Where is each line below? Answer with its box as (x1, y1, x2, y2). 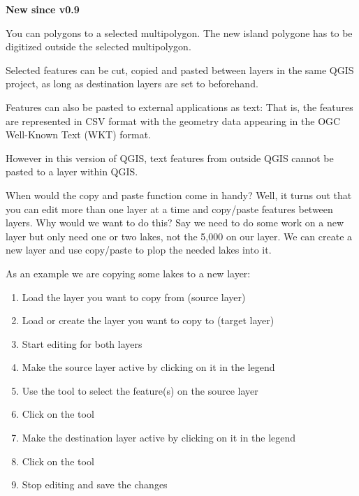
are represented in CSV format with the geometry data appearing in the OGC (6, 113, 341, 128)
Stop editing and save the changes (22, 477, 168, 492)
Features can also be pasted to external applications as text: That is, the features (6, 99, 353, 114)
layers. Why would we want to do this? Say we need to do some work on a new (6, 215, 344, 230)
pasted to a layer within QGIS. (6, 164, 138, 179)
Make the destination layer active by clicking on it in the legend (22, 430, 296, 445)
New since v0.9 (6, 2, 80, 16)
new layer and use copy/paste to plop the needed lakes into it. (6, 242, 272, 257)
